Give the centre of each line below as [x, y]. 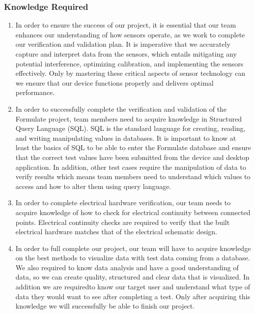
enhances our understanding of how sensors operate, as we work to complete [130, 34]
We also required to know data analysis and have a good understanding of [127, 267]
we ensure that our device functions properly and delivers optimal [114, 82]
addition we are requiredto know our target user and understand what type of [133, 287]
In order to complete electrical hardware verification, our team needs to [123, 203]
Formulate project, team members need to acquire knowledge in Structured [128, 118]
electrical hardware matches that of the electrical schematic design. [116, 232]
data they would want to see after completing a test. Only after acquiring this [133, 296]
